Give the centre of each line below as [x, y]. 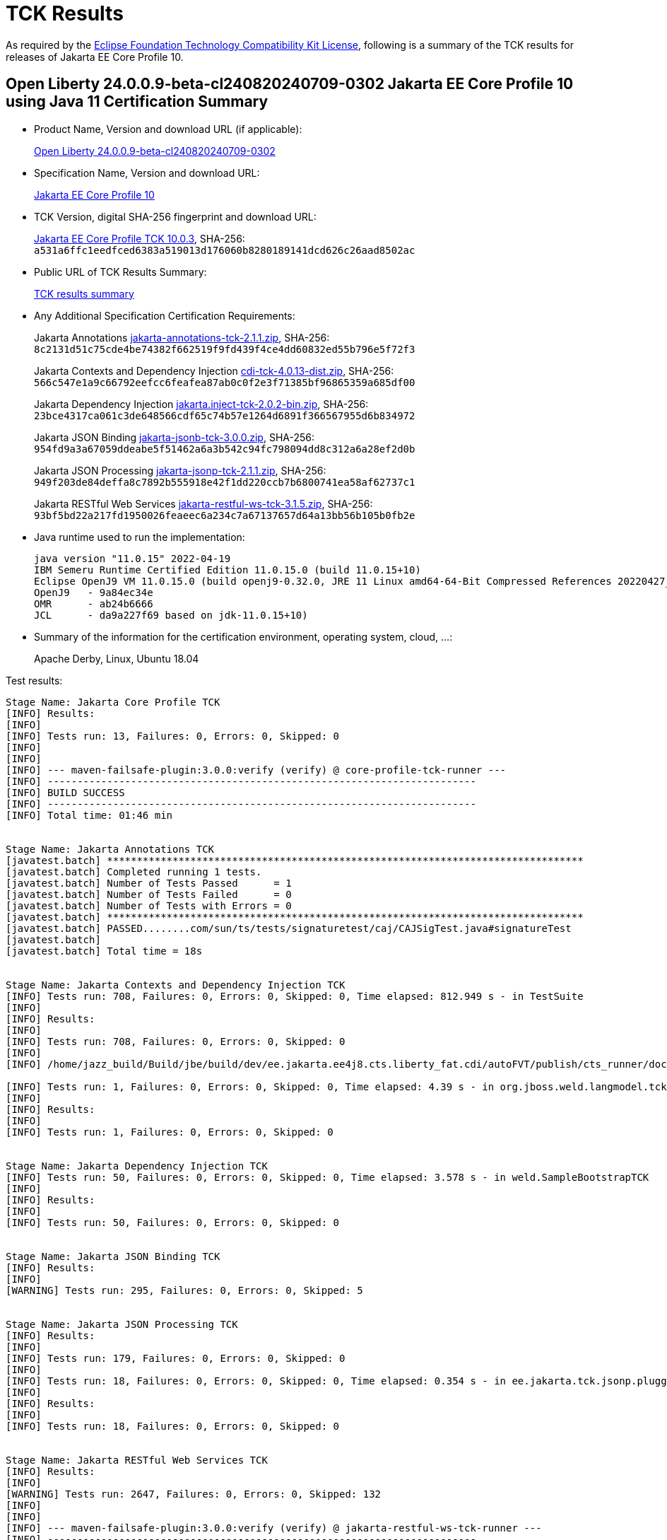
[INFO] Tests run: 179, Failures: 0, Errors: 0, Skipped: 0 [176, 1358]
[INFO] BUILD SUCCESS [65, 792]
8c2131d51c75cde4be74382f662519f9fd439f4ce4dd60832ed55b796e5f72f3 [225, 349]
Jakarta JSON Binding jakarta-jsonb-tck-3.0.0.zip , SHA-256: [174, 437]
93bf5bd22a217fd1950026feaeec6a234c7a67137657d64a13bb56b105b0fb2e [225, 515]
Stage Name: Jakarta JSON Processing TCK [122, 1324]
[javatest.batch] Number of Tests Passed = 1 [149, 883]
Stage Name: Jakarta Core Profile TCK [113, 702]
